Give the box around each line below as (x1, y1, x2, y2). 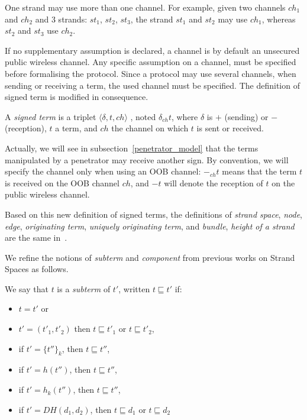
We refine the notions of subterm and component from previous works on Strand (5, 251, 295, 263)
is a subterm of (57, 282, 111, 295)
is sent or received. (196, 122, 264, 134)
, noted (130, 110, 156, 122)
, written (118, 282, 150, 295)
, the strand (130, 12, 173, 25)
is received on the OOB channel (5, 176, 119, 189)
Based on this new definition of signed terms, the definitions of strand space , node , (5, 208, 302, 220)
